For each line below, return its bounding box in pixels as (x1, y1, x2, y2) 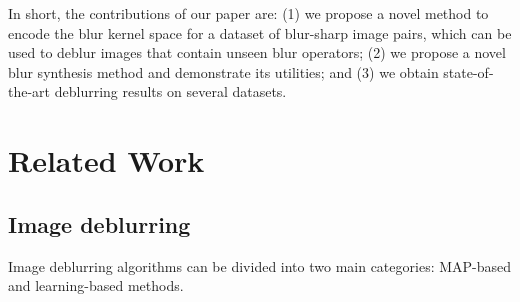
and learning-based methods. (8, 275, 184, 296)
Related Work (8, 140, 205, 181)
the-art (8, 81, 51, 102)
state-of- (443, 61, 494, 82)
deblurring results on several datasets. (54, 81, 287, 102)
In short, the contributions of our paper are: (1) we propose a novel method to (8, 3, 489, 23)
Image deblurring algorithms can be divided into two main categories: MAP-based (8, 255, 512, 276)
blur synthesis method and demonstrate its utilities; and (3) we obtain (8, 61, 439, 82)
